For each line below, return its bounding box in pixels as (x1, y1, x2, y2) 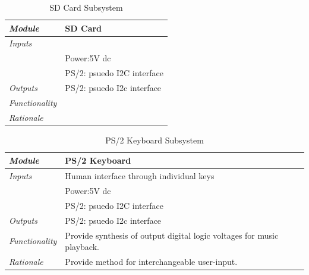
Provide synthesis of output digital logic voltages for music (65, 229, 279, 241)
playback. (65, 240, 99, 253)
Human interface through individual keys (65, 170, 215, 182)
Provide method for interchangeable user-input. (65, 255, 238, 267)
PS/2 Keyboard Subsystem (105, 133, 204, 146)
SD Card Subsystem (49, 1, 123, 13)
